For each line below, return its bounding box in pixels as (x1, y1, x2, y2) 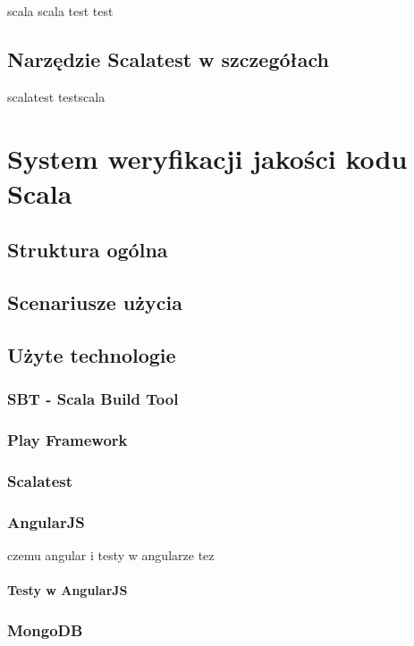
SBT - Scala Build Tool (7, 388, 179, 410)
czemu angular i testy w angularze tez (7, 546, 215, 565)
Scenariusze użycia (7, 289, 182, 316)
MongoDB (7, 618, 83, 641)
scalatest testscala (7, 87, 106, 105)
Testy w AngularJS (7, 581, 128, 600)
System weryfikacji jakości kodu (7, 139, 408, 176)
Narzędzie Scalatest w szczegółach (7, 45, 329, 72)
